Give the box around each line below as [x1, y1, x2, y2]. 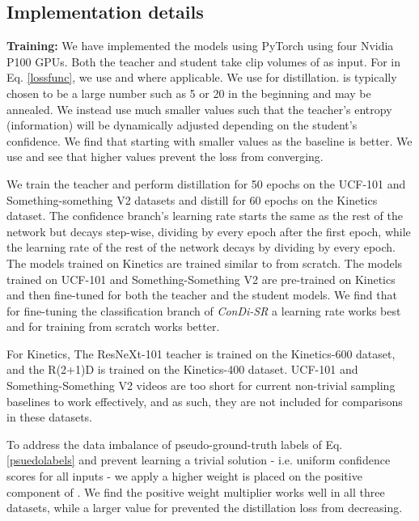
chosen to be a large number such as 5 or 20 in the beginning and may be [6, 84, 371, 101]
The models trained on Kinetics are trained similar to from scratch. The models [6, 254, 403, 271]
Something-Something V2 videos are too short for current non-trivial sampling [6, 377, 396, 394]
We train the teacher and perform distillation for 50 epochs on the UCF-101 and [6, 175, 406, 192]
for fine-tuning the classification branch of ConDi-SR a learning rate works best [6, 302, 401, 319]
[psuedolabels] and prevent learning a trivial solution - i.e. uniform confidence [6, 451, 391, 468]
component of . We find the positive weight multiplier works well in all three [6, 483, 385, 500]
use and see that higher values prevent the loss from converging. [6, 148, 324, 165]
